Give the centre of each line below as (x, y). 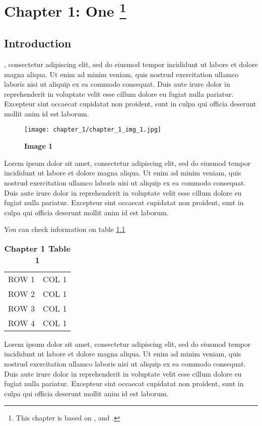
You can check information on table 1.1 (65, 229)
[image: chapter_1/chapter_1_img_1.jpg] (93, 130)
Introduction (38, 43)
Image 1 (39, 146)
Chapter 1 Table (37, 248)
